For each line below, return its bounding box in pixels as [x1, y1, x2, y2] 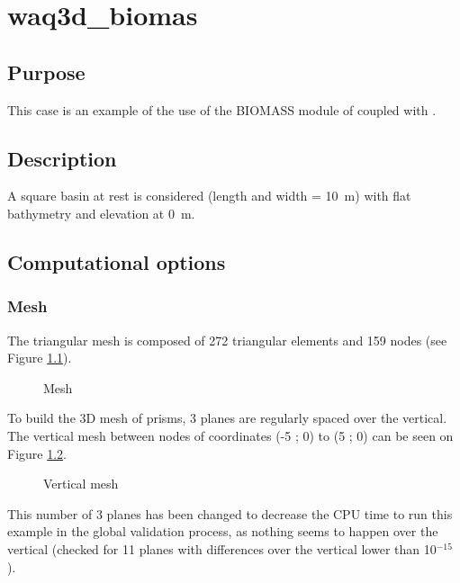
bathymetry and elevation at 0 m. [7, 203, 195, 222]
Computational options [7, 247, 226, 275]
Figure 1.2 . [7, 444, 67, 462]
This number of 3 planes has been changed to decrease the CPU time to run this [7, 504, 453, 523]
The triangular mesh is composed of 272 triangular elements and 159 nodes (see [7, 330, 447, 349]
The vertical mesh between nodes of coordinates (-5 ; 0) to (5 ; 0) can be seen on [7, 426, 454, 444]
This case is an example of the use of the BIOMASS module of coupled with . [7, 100, 437, 119]
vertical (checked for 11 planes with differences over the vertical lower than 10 [7, 539, 437, 558]
